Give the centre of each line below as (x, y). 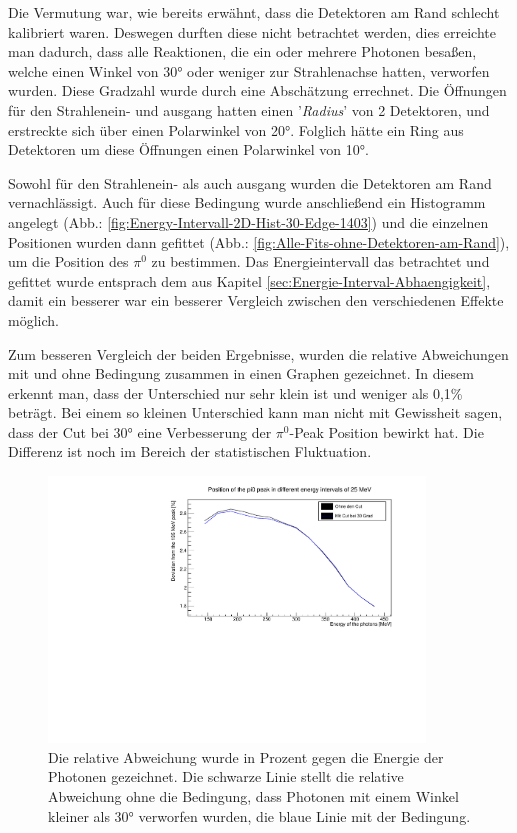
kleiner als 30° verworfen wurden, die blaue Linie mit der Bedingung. (259, 815)
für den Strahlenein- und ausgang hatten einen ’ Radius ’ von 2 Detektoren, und (249, 109)
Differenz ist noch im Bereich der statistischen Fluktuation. (190, 451)
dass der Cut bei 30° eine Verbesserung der (140, 431)
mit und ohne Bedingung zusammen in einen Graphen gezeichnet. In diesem (241, 373)
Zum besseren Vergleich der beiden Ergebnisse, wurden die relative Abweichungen (258, 353)
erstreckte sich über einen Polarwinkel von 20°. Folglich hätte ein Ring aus (236, 129)
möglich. (33, 319)
